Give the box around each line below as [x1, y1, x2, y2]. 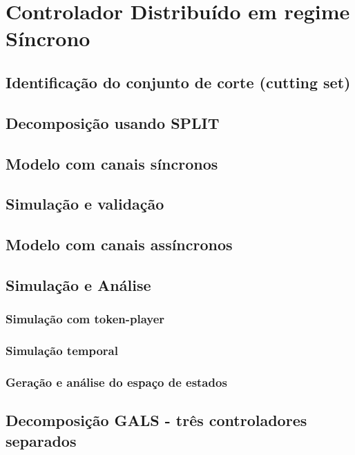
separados [6, 429, 77, 451]
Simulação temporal [6, 342, 118, 359]
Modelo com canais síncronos [6, 152, 218, 174]
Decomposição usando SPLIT [6, 112, 220, 133]
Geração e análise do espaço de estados [6, 373, 227, 390]
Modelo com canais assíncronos [6, 234, 233, 255]
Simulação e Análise [6, 274, 151, 295]
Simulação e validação [6, 193, 164, 214]
